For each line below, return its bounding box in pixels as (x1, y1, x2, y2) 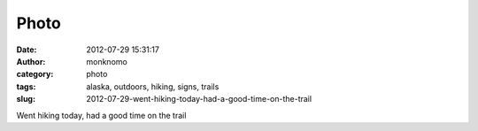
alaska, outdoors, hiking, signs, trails (86, 81, 220, 92)
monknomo (86, 56, 127, 66)
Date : (16, 44, 37, 55)
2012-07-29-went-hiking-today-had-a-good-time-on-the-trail (86, 94, 312, 104)
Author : (16, 56, 46, 66)
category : (16, 69, 54, 80)
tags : (16, 81, 36, 92)
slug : (16, 94, 35, 104)
